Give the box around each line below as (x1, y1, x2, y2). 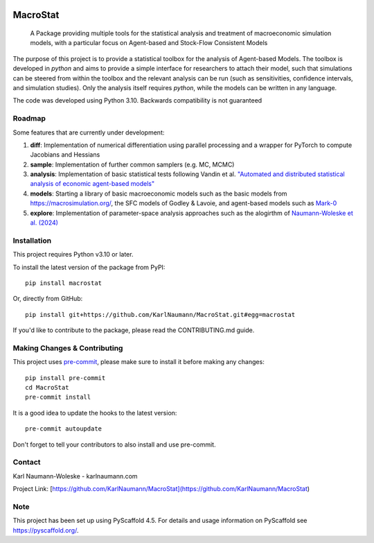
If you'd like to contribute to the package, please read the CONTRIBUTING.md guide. (12, 326, 255, 334)
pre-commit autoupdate (25, 425, 103, 433)
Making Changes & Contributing (12, 343, 123, 353)
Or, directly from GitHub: (12, 295, 83, 303)
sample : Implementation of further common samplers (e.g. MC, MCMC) (30, 160, 235, 169)
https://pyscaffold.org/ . (12, 526, 79, 534)
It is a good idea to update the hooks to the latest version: (12, 408, 177, 417)
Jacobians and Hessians (30, 150, 100, 159)
